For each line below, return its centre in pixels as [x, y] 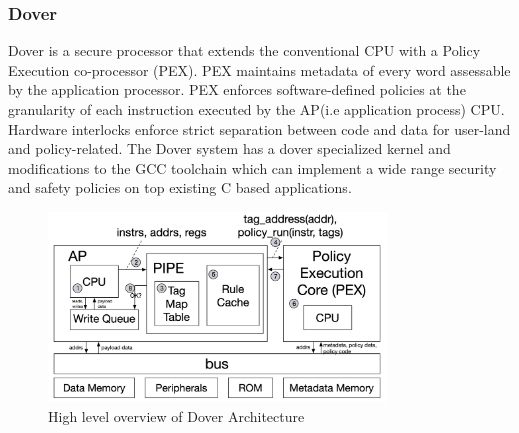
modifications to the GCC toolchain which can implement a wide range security [252, 167]
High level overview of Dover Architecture [176, 416]
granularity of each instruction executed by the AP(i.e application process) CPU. [256, 109]
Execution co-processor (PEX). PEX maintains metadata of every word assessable [259, 69]
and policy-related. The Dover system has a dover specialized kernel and [229, 148]
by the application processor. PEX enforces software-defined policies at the [237, 89]
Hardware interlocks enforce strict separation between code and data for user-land [259, 128]
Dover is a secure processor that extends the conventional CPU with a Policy [244, 50]
